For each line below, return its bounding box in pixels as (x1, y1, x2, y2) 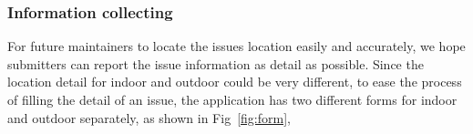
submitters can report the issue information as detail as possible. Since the (7, 54, 424, 73)
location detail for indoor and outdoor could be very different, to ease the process (7, 72, 462, 91)
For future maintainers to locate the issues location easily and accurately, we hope (7, 36, 466, 56)
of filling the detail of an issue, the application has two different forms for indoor (7, 90, 458, 108)
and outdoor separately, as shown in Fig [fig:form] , (7, 108, 291, 127)
